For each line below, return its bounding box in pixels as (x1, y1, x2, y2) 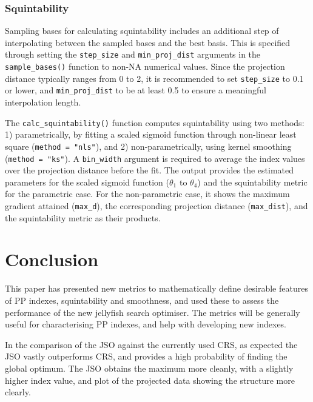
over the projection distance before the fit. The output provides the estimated (5, 164, 294, 176)
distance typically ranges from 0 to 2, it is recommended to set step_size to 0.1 (5, 72, 304, 84)
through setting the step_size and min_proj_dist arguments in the (5, 48, 261, 61)
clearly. (5, 386, 31, 398)
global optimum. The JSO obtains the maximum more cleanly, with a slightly (5, 361, 294, 374)
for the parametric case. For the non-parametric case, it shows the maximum (5, 187, 290, 200)
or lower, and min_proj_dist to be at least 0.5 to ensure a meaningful (5, 84, 266, 96)
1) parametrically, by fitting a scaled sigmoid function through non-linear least (5, 128, 297, 141)
